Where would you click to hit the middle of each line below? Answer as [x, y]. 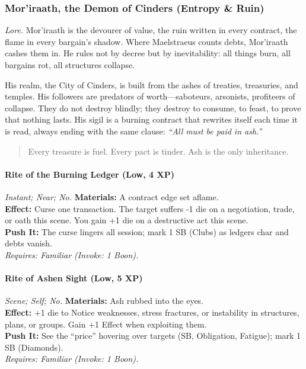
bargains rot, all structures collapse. [70, 65]
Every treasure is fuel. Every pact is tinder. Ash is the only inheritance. [158, 151]
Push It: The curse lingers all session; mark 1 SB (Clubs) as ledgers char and [147, 231]
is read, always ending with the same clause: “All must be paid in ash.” [133, 131]
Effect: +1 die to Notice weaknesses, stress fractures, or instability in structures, [152, 312]
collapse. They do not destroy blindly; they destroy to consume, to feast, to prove [153, 108]
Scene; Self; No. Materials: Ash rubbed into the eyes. [104, 301]
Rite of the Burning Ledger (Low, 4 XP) [90, 174]
